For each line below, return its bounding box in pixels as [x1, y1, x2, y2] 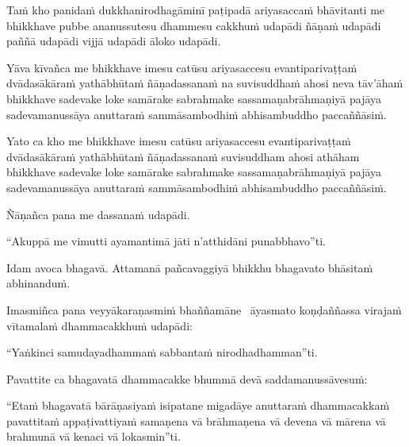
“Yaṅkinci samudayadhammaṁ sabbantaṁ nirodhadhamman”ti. [6, 344, 318, 360]
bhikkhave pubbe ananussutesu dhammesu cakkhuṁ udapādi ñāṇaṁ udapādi [6, 17, 381, 33]
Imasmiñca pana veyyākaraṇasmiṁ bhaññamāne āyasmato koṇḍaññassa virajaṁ [6, 301, 402, 318]
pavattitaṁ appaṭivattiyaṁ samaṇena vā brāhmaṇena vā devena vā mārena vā [6, 412, 386, 429]
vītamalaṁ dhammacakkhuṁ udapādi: [6, 317, 193, 333]
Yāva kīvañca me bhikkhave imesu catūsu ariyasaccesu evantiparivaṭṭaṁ [6, 59, 357, 75]
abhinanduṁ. [6, 275, 71, 291]
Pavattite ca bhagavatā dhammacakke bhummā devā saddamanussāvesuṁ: [6, 370, 368, 387]
